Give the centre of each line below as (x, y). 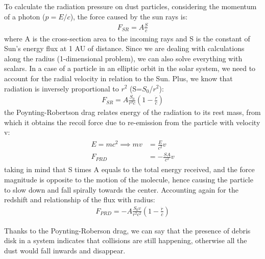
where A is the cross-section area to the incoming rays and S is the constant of (127, 38)
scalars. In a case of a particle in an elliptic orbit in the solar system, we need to (130, 68)
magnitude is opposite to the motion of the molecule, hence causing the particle (129, 179)
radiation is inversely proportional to (62, 88)
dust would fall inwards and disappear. (65, 250)
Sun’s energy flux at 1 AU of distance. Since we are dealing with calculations (124, 48)
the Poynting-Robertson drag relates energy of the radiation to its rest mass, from (132, 112)
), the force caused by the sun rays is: (129, 16)
